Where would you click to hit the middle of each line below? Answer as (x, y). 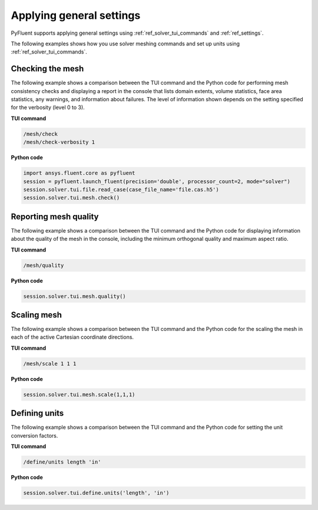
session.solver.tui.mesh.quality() (74, 296)
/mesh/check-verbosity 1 (59, 142)
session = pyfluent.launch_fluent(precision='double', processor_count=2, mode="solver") (157, 181)
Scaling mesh (36, 315)
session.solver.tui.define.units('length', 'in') (96, 493)
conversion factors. (34, 435)
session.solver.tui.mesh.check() (72, 198)
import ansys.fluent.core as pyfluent (79, 173)
